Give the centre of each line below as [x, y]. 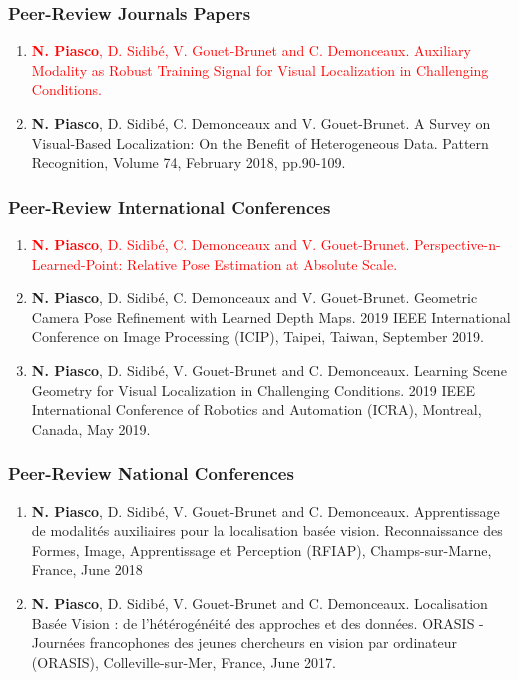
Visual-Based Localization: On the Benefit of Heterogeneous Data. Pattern [260, 142]
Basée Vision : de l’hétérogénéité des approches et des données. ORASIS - [257, 622]
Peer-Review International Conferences [169, 206]
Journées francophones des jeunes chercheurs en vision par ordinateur [244, 642]
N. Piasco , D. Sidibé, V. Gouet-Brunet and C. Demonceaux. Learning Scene [269, 369]
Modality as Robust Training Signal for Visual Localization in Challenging [260, 69]
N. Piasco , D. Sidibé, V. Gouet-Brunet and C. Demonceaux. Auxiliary [251, 50]
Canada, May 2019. [91, 428]
